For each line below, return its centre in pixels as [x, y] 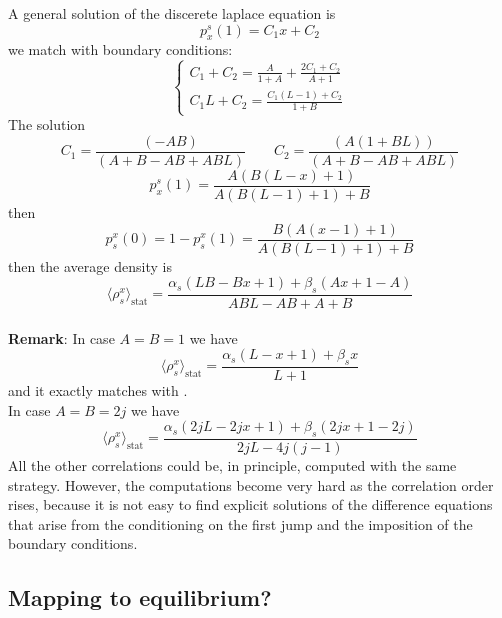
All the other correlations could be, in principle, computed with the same [232, 465]
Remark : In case [61, 337]
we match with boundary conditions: [120, 49]
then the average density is [90, 265]
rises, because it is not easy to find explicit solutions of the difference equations [250, 504]
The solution [47, 124]
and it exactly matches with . [98, 390]
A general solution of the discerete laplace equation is [172, 13]
